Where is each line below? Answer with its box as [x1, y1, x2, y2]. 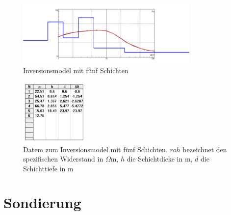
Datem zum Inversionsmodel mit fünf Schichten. [23, 144, 168, 154]
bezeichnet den [182, 144, 227, 154]
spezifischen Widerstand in [23, 154, 103, 164]
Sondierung [3, 192, 81, 212]
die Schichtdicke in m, [127, 154, 193, 164]
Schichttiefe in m [23, 163, 74, 173]
